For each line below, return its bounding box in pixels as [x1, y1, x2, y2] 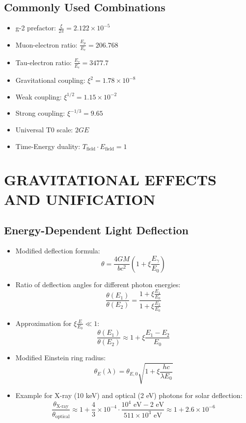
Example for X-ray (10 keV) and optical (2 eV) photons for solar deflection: [15, 390, 243, 400]
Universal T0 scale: [15, 124, 73, 134]
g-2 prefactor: [15, 23, 56, 33]
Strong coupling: [15, 108, 65, 118]
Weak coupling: [15, 91, 62, 101]
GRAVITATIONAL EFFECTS [4, 170, 217, 190]
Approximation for [15, 318, 72, 328]
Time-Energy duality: [15, 141, 81, 151]
